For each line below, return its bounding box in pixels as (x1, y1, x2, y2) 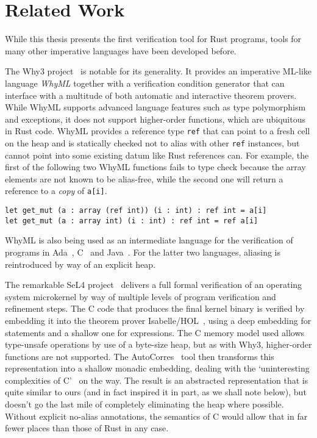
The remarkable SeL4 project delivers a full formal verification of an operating (5, 278, 302, 291)
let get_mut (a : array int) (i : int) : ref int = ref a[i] (5, 216, 258, 225)
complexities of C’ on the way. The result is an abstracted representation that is (5, 373, 308, 386)
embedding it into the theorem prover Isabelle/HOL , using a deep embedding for (5, 314, 312, 326)
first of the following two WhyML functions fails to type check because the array (5, 160, 306, 173)
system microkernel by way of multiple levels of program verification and (5, 290, 276, 303)
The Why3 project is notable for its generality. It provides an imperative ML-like (5, 65, 312, 77)
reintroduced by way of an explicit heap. (5, 257, 156, 270)
